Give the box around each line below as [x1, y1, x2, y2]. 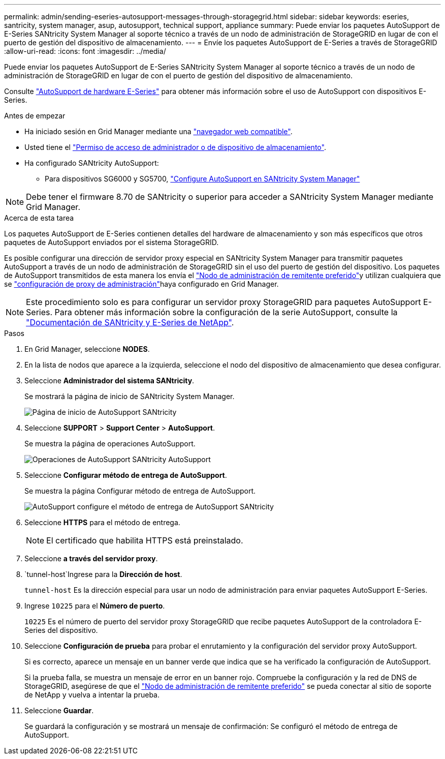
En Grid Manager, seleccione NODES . [24, 345, 150, 353]
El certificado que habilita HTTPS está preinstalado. [46, 535, 243, 545]
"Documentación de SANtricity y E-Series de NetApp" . [26, 317, 234, 327]
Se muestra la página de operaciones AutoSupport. [24, 439, 196, 448]
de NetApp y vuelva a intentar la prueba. [24, 690, 160, 699]
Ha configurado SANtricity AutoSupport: [24, 159, 159, 167]
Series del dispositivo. [24, 626, 98, 634]
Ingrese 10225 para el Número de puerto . [24, 601, 165, 610]
